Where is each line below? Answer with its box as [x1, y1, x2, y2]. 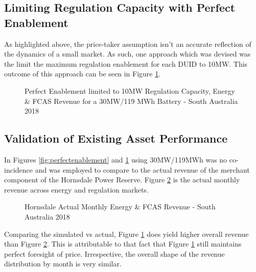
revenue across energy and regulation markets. [4, 184, 149, 195]
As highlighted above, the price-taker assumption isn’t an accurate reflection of [4, 38, 251, 49]
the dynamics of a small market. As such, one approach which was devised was [4, 48, 251, 59]
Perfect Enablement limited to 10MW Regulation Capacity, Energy [25, 85, 235, 96]
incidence [4, 164, 33, 175]
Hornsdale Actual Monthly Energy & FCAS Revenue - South [25, 201, 216, 212]
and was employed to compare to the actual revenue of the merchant [35, 164, 250, 175]
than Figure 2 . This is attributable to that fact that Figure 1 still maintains [4, 238, 242, 249]
